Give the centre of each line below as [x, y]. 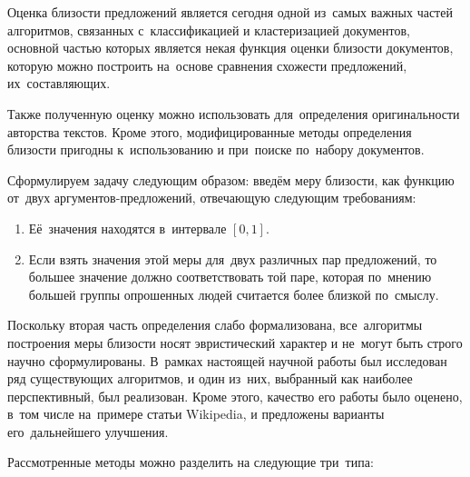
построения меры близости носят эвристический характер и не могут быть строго [235, 342]
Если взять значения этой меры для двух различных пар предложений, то [233, 258]
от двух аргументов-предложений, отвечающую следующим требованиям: [212, 198]
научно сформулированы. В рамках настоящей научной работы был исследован [227, 360]
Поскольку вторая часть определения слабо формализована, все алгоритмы [215, 325]
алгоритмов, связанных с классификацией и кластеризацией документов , [209, 30]
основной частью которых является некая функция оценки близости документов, [230, 48]
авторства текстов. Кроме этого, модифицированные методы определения [210, 131]
